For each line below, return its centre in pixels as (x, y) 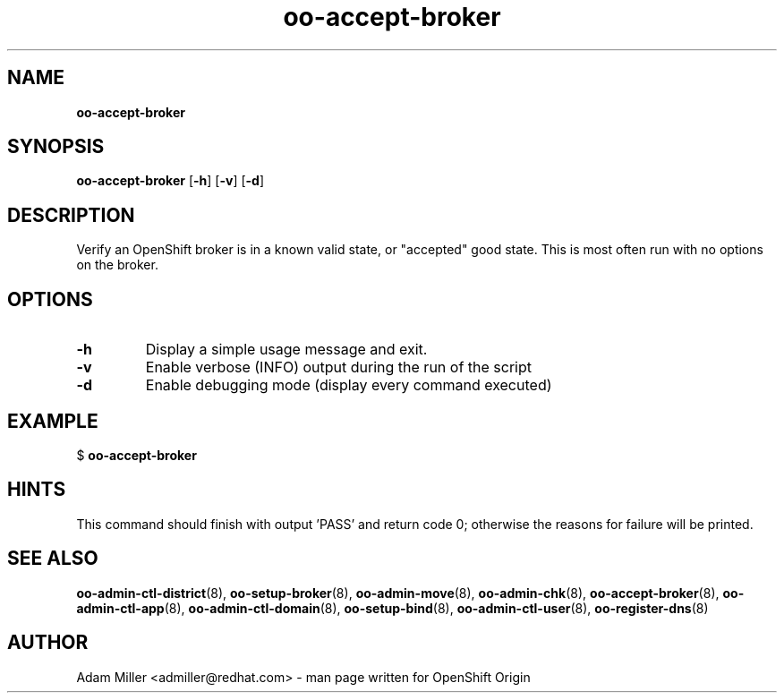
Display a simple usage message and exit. (286, 350)
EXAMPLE (53, 421)
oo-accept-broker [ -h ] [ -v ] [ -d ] (170, 181)
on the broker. (117, 265)
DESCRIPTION (71, 215)
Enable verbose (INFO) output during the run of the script (339, 367)
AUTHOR (48, 643)
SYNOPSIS (56, 147)
